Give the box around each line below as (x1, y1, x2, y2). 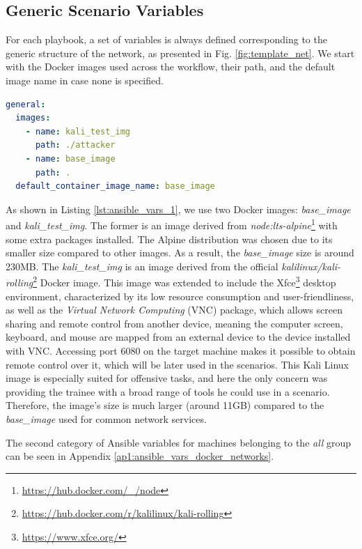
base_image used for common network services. (6, 411, 207, 426)
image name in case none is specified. (6, 72, 164, 87)
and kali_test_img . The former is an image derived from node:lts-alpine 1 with (6, 216, 338, 232)
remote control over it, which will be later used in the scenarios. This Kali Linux (6, 357, 349, 371)
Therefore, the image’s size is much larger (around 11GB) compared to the (6, 398, 324, 412)
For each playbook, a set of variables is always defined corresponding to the (6, 32, 327, 47)
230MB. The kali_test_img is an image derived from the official (6, 258, 278, 273)
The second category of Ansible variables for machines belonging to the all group (6, 435, 352, 449)
